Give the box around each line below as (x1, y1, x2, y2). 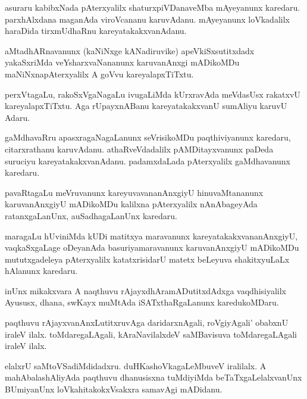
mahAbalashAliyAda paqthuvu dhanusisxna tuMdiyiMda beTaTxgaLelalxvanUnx (5, 371, 302, 384)
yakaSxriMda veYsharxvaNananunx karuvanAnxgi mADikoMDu (5, 56, 240, 68)
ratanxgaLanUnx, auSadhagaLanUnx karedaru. (5, 209, 177, 222)
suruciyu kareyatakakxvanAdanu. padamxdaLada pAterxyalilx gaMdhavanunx (5, 154, 290, 167)
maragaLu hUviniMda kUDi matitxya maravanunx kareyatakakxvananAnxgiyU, (5, 229, 298, 242)
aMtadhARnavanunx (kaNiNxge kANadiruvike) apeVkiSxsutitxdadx (5, 44, 255, 57)
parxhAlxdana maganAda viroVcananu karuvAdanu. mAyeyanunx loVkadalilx (5, 13, 290, 25)
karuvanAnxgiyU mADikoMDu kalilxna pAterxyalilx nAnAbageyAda (5, 198, 258, 210)
